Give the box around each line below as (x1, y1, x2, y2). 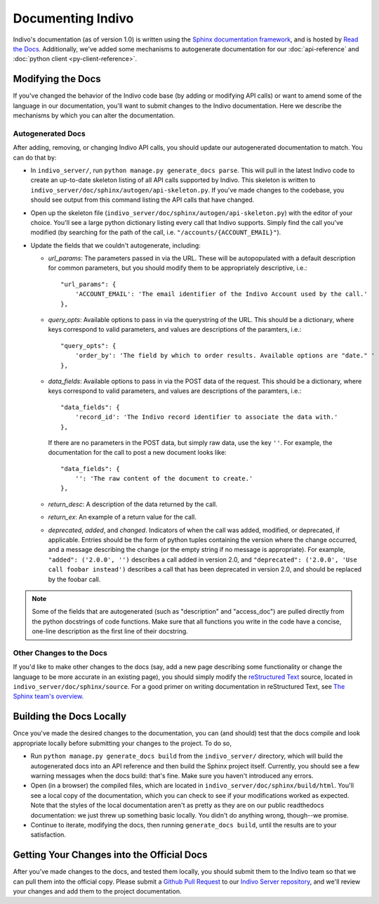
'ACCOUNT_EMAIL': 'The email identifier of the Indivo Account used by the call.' (74, 290, 368, 298)
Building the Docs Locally (13, 711, 126, 723)
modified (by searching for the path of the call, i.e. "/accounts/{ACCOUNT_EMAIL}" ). (30, 228, 281, 237)
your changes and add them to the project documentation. (13, 886, 182, 896)
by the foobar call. (48, 575, 101, 583)
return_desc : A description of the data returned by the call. (48, 500, 218, 508)
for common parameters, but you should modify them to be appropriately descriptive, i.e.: (48, 264, 307, 272)
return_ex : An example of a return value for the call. (48, 513, 197, 522)
